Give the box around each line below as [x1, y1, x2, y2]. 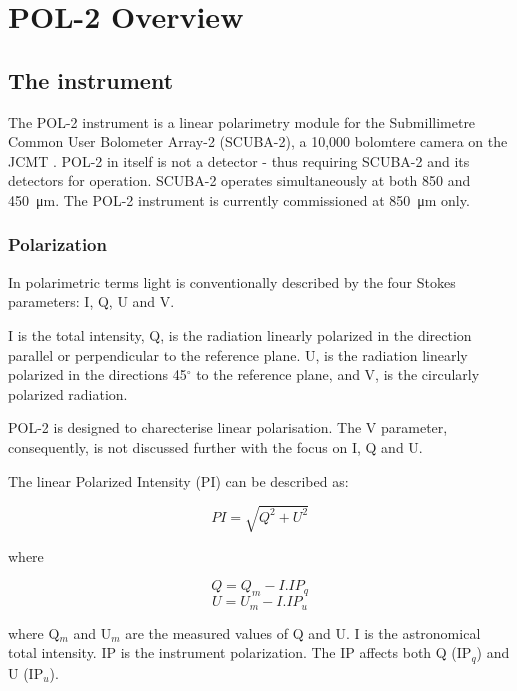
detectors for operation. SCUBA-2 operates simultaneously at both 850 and [8, 170, 471, 191]
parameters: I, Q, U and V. [8, 291, 175, 312]
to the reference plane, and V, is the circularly [196, 364, 480, 385]
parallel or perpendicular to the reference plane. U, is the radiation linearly [8, 344, 468, 365]
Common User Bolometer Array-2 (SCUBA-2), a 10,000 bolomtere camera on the [8, 131, 508, 152]
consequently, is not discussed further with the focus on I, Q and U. [8, 436, 423, 457]
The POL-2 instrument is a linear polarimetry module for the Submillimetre [8, 111, 476, 132]
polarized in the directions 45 [8, 364, 187, 385]
